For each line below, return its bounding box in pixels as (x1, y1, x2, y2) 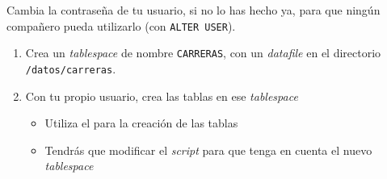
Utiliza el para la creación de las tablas (44, 114, 238, 131)
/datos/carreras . (25, 60, 116, 77)
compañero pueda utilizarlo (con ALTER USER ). (6, 17, 236, 34)
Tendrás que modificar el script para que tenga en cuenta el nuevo (44, 141, 372, 158)
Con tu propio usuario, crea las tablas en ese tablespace (25, 87, 298, 104)
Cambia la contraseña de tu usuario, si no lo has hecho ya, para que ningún (6, 2, 381, 18)
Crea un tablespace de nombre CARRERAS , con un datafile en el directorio (25, 44, 381, 61)
